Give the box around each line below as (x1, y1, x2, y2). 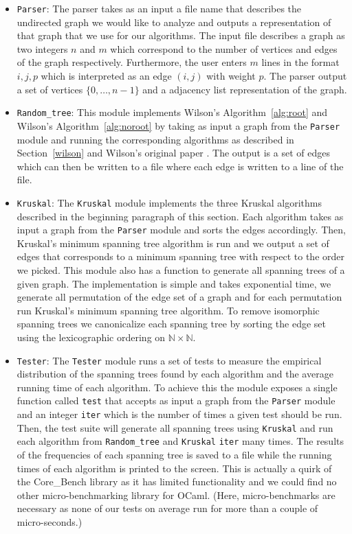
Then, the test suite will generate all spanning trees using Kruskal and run (16, 420, 333, 434)
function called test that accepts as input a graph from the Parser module (16, 393, 335, 408)
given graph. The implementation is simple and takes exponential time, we (16, 276, 331, 290)
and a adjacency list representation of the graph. (142, 82, 347, 96)
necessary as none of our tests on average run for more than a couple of (16, 501, 318, 515)
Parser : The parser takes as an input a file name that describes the (16, 1, 302, 15)
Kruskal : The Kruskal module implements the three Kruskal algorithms (16, 195, 322, 209)
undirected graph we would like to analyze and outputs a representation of (16, 14, 331, 29)
